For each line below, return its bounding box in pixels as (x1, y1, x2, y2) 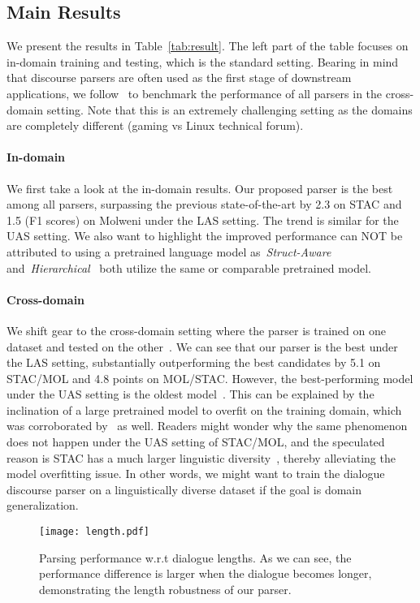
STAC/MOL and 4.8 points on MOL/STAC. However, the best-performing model (6, 369, 414, 386)
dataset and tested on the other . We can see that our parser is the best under (6, 338, 398, 355)
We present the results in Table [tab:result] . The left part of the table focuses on (6, 37, 409, 54)
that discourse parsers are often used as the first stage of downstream (6, 69, 352, 86)
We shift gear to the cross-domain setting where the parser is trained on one (6, 321, 386, 338)
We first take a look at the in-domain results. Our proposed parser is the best (6, 179, 393, 196)
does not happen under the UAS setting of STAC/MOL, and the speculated (6, 433, 385, 450)
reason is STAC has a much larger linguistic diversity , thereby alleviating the (6, 449, 396, 466)
